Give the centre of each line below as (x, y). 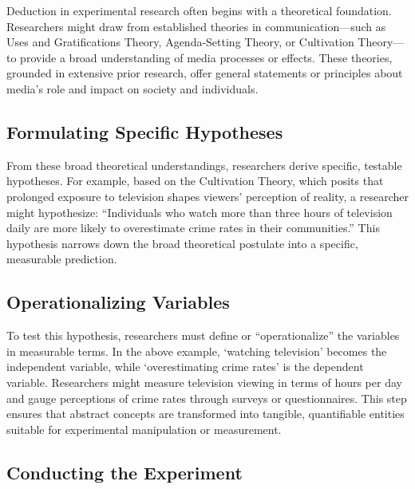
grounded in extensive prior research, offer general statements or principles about (205, 73)
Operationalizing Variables (118, 302)
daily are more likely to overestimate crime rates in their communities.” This (193, 228)
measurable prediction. (62, 259)
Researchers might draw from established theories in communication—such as (196, 26)
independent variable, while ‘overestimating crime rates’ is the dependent (185, 367)
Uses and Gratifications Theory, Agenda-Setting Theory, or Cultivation (180, 42)
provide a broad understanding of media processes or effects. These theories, (206, 57)
